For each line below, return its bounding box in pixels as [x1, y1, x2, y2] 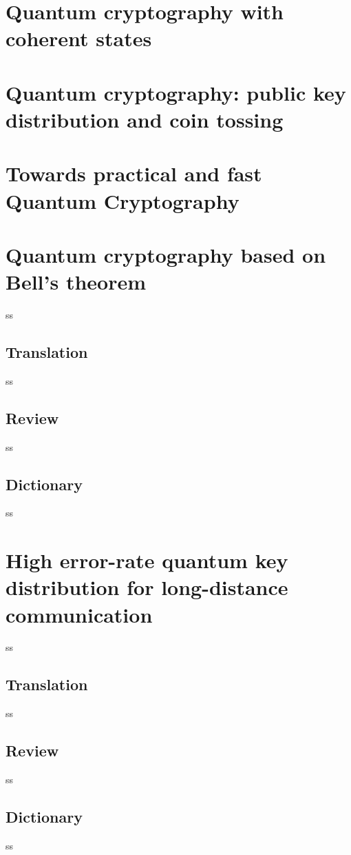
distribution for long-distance [6, 573, 288, 601]
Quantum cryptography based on [6, 240, 326, 268]
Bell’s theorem [6, 268, 147, 296]
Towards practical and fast [6, 159, 262, 188]
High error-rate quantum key [6, 546, 288, 574]
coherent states [6, 24, 152, 52]
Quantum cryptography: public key [6, 78, 346, 106]
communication [6, 600, 153, 628]
